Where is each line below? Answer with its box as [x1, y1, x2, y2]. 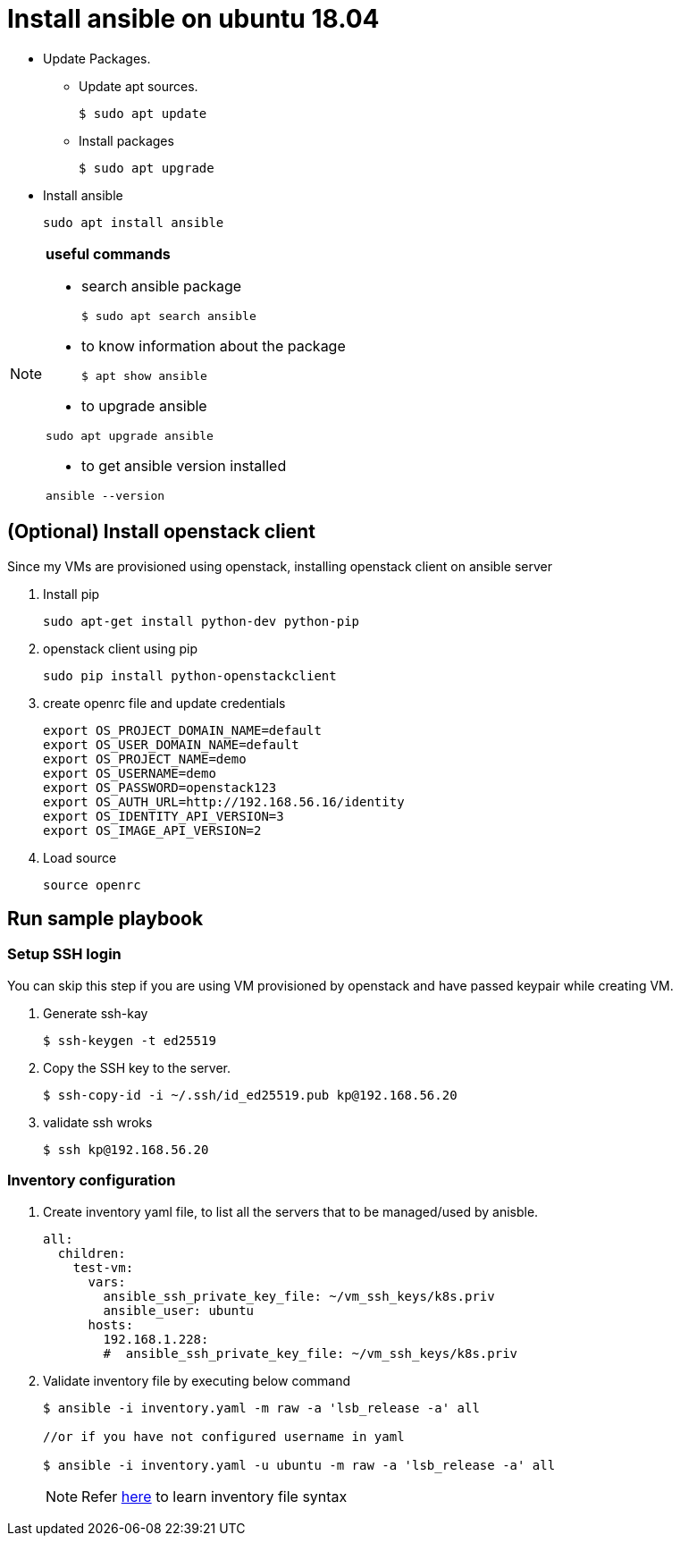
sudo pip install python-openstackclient [43, 668, 337, 683]
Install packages [79, 132, 174, 148]
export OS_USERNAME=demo [43, 765, 216, 780]
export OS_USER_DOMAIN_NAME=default [43, 737, 299, 752]
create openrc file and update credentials [43, 695, 286, 711]
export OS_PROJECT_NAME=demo [43, 751, 247, 766]
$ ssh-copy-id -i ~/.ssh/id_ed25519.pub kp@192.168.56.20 [43, 1087, 458, 1102]
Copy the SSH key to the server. [43, 1059, 231, 1075]
